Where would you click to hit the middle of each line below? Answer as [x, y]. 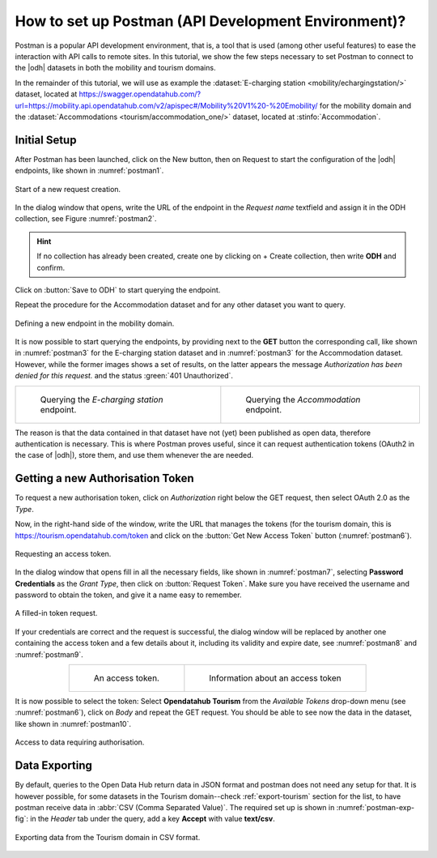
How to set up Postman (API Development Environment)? [210, 21]
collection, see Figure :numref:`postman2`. [86, 219]
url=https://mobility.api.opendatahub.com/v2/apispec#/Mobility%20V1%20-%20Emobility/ [167, 105]
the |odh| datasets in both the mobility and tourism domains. [115, 68]
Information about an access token [275, 678]
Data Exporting [54, 766]
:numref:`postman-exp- [375, 807]
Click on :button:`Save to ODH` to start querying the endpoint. [118, 290]
